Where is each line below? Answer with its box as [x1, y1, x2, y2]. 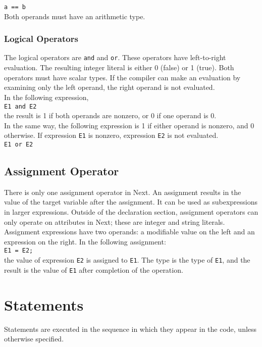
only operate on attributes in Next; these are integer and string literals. [4, 216, 225, 227]
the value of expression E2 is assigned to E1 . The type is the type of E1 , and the [4, 255, 250, 265]
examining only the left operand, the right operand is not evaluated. [4, 82, 215, 92]
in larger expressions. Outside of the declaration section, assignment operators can [4, 207, 258, 217]
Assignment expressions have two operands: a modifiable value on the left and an [4, 226, 255, 237]
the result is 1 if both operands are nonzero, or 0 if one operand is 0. [4, 110, 217, 121]
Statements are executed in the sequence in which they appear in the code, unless [4, 323, 257, 334]
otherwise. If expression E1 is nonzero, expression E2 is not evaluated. [4, 130, 219, 140]
